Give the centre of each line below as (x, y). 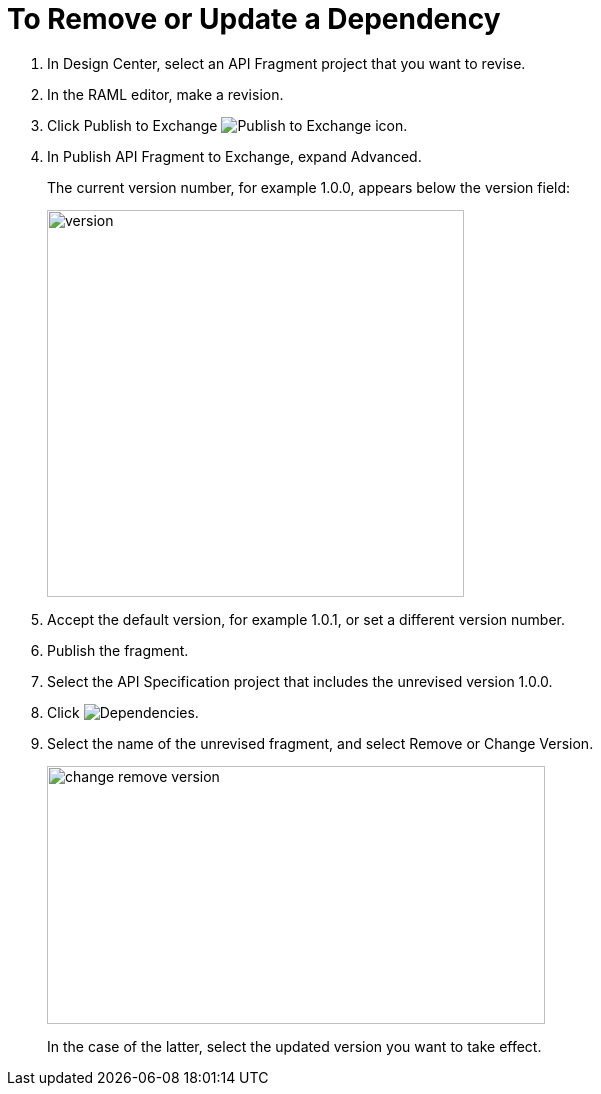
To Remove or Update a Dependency (254, 19)
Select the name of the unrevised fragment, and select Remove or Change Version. (320, 743)
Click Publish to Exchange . (227, 125)
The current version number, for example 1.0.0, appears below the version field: (309, 187)
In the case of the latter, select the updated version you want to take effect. (294, 1046)
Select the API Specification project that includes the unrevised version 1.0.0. (300, 681)
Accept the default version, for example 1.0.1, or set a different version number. (306, 619)
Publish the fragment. (118, 650)
